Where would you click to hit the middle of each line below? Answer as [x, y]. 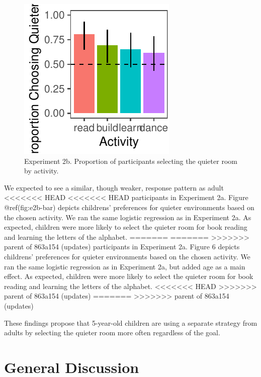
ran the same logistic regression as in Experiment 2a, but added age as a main [125, 266]
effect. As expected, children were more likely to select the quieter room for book [129, 276]
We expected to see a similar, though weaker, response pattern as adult [114, 187]
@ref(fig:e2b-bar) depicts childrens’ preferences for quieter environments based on [129, 207]
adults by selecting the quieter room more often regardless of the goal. [112, 333]
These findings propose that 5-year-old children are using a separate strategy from [131, 322]
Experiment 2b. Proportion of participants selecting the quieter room [131, 161]
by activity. [41, 171]
